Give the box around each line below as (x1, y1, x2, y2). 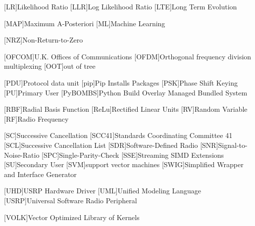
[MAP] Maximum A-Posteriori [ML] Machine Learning (4, 18, 165, 28)
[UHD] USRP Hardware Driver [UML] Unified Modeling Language (4, 185, 202, 196)
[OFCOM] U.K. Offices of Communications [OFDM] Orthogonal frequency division (4, 51, 252, 61)
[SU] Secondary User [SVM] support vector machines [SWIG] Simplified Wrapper (4, 159, 244, 170)
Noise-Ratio (4, 149, 40, 160)
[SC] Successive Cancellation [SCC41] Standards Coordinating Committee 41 (4, 130, 233, 140)
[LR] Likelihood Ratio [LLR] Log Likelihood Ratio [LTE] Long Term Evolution (4, 1, 237, 11)
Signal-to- (218, 139, 248, 150)
